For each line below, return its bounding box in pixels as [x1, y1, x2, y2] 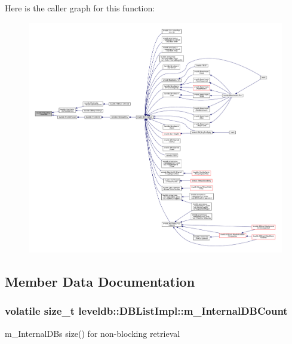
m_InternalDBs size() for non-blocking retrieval [5, 327, 180, 339]
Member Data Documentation [5, 272, 195, 291]
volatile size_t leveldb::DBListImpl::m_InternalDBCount [5, 303, 288, 318]
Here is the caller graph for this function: [5, 2, 155, 14]
